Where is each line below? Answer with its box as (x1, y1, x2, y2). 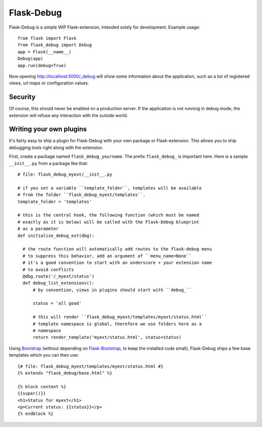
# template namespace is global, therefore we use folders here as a (33, 321, 202, 327)
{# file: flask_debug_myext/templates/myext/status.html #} (17, 363, 164, 369)
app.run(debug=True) (17, 63, 66, 68)
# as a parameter (17, 226, 59, 231)
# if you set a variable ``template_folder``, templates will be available (17, 185, 202, 191)
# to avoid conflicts (22, 267, 74, 272)
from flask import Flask (17, 35, 77, 41)
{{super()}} (17, 391, 46, 396)
